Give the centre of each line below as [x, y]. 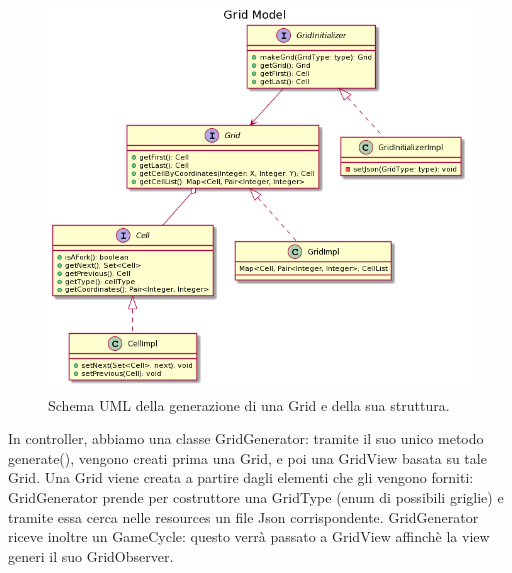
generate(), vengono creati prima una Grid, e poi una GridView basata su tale [247, 457]
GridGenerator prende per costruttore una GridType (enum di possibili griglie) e [256, 497]
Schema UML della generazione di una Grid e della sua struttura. [249, 404]
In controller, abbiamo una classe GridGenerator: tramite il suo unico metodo [246, 438]
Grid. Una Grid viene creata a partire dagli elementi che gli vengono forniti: [241, 477]
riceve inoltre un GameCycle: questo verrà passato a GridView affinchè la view [249, 536]
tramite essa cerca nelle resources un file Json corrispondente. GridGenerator [243, 516]
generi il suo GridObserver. [91, 555]
